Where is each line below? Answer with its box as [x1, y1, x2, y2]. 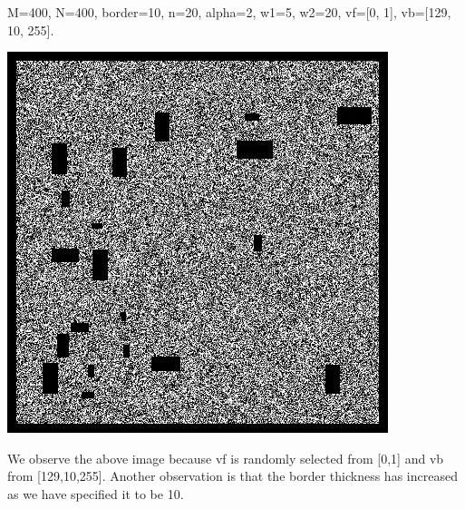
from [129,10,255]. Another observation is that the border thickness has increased [7, 466, 458, 485]
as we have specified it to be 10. [7, 484, 184, 503]
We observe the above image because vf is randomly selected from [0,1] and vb [7, 448, 444, 467]
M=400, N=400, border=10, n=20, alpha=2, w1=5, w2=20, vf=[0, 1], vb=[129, [7, 3, 451, 21]
